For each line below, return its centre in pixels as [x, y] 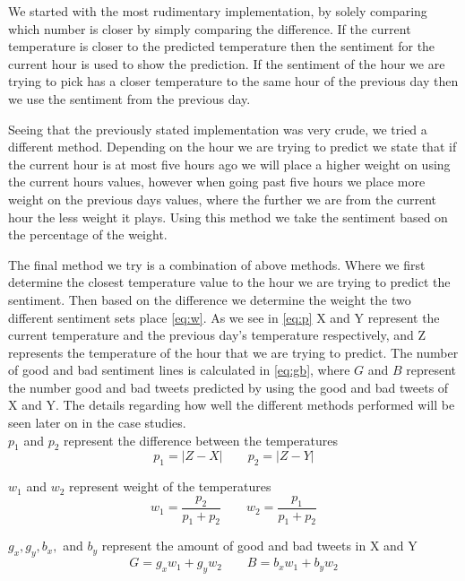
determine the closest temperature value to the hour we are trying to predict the [229, 282]
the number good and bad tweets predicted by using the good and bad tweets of [228, 387]
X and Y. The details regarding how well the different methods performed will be [232, 405]
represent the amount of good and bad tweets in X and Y [259, 546]
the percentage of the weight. [88, 234]
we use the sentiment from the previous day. [129, 98]
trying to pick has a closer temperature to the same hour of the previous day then [233, 81]
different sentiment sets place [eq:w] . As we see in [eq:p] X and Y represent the [224, 317]
